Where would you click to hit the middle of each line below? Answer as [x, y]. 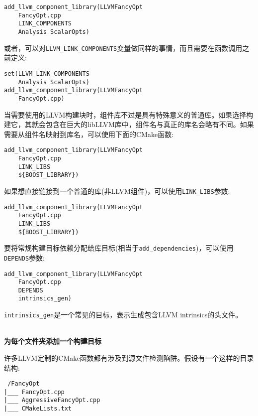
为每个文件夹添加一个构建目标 [53, 341]
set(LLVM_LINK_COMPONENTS [47, 73]
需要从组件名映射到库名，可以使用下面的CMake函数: [89, 134]
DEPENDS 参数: [25, 257]
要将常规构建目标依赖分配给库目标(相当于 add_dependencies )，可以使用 [119, 248]
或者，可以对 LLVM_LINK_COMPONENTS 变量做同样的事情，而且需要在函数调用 [123, 48]
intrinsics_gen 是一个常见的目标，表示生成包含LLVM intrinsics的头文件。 [123, 315]
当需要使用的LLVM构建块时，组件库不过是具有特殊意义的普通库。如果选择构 [129, 114]
